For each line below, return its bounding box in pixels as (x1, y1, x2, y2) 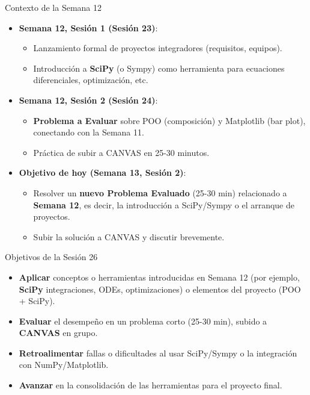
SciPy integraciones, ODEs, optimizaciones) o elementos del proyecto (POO (19, 282, 301, 295)
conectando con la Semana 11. (33, 126, 144, 138)
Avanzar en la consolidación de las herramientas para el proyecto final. (19, 379, 282, 391)
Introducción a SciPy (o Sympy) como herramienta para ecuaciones (33, 61, 285, 74)
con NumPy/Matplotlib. (19, 358, 109, 371)
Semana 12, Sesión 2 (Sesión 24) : (19, 93, 158, 106)
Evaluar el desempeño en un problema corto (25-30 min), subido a (19, 314, 267, 327)
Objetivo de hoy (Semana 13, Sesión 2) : (19, 166, 186, 179)
